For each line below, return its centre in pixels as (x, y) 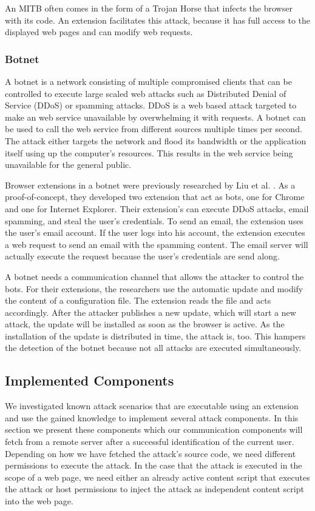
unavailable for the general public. (68, 165)
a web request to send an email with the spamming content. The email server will (157, 244)
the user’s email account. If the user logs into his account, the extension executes (155, 232)
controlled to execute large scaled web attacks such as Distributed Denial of (146, 93)
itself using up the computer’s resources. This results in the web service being (149, 152)
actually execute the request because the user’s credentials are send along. (142, 256)
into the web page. (39, 501)
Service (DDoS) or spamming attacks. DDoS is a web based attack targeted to (151, 105)
